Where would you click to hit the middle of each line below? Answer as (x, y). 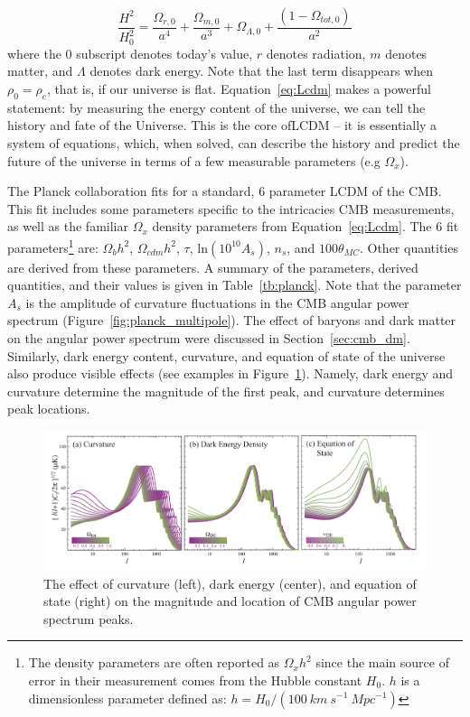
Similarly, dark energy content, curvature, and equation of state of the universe (226, 355)
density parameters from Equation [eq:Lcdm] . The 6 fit (305, 226)
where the (34, 53)
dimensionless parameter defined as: (127, 698)
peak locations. (49, 409)
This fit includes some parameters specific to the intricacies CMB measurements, (231, 208)
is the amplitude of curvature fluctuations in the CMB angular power (217, 302)
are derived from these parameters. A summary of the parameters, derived (213, 267)
